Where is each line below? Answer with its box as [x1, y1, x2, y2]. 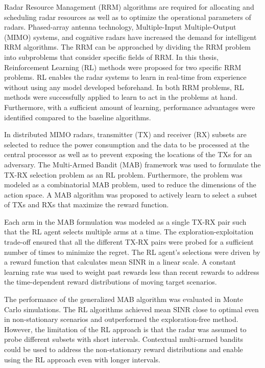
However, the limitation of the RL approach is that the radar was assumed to [4, 323, 247, 334]
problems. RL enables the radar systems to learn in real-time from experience [4, 72, 247, 82]
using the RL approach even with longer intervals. [4, 354, 160, 364]
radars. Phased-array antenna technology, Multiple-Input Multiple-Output [4, 21, 236, 32]
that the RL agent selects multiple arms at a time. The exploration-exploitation [4, 226, 254, 237]
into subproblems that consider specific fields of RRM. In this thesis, [4, 51, 219, 62]
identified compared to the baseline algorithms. [4, 112, 151, 122]
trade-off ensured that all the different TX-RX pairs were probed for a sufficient [4, 236, 254, 247]
